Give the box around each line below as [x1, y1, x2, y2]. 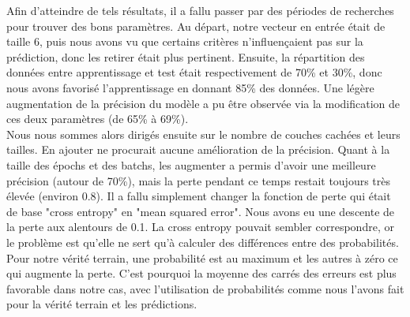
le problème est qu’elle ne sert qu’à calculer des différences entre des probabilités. [6, 233, 399, 250]
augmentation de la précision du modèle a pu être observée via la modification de [6, 95, 401, 111]
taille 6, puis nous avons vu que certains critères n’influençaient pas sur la [6, 33, 363, 50]
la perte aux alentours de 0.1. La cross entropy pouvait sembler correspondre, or [6, 218, 394, 235]
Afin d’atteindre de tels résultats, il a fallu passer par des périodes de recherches [6, 2, 394, 18]
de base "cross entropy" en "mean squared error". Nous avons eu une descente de [6, 203, 395, 219]
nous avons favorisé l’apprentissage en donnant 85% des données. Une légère [6, 79, 374, 95]
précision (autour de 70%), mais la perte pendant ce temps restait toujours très [6, 172, 391, 188]
